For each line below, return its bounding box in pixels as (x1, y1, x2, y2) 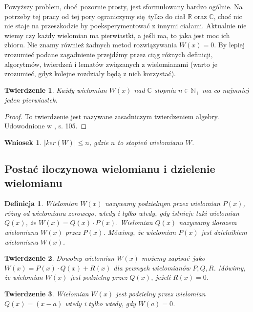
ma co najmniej (202, 84, 249, 95)
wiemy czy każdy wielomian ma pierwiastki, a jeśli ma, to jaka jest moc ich (4, 30, 230, 40)
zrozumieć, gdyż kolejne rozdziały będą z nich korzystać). (4, 68, 176, 79)
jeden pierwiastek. (4, 95, 58, 105)
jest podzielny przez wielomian (116, 288, 206, 298)
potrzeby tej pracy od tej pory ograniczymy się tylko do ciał (4, 11, 186, 21)
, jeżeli (150, 272, 170, 282)
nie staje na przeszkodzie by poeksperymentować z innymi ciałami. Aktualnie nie (4, 21, 247, 31)
